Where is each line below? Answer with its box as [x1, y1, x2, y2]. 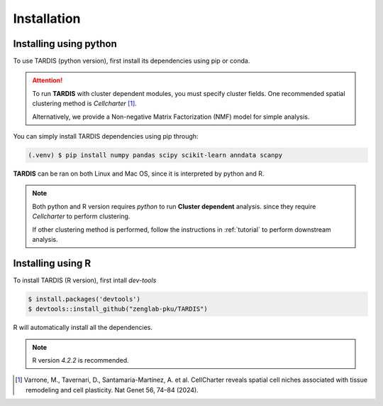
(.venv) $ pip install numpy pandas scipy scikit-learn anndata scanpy [28, 151, 283, 159]
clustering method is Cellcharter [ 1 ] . [32, 100, 138, 108]
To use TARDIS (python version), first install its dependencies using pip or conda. [13, 57, 250, 65]
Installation [13, 11, 81, 26]
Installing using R [13, 257, 91, 269]
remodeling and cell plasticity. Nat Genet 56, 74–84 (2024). [26, 385, 199, 394]
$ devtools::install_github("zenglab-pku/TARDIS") [28, 305, 209, 313]
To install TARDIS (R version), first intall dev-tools [13, 276, 157, 284]
